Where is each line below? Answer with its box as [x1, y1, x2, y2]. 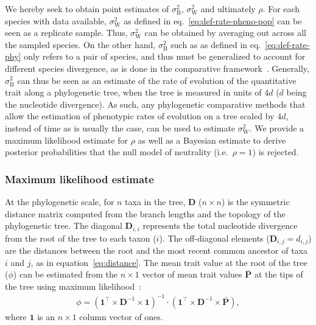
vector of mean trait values [142, 268, 242, 281]
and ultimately [200, 2, 256, 15]
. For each [262, 2, 300, 15]
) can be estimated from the [13, 268, 118, 281]
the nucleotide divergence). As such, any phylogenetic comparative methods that [5, 97, 306, 110]
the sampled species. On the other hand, [5, 38, 156, 51]
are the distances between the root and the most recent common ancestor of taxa [5, 244, 307, 257]
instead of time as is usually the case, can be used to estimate [5, 121, 236, 134]
